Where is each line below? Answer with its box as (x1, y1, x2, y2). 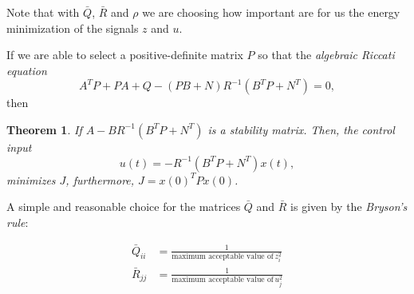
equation (6, 62, 47, 78)
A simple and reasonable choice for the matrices (6, 198, 241, 215)
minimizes (6, 171, 56, 188)
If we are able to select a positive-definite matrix (6, 46, 243, 63)
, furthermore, (65, 171, 135, 188)
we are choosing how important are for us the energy (142, 4, 400, 20)
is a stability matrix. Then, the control (207, 121, 395, 137)
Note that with (6, 4, 80, 20)
